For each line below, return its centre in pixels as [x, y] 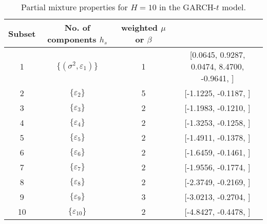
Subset [22, 33]
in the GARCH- [188, 7]
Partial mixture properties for [74, 7]
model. [234, 7]
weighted [140, 27]
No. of [77, 27]
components [72, 39]
